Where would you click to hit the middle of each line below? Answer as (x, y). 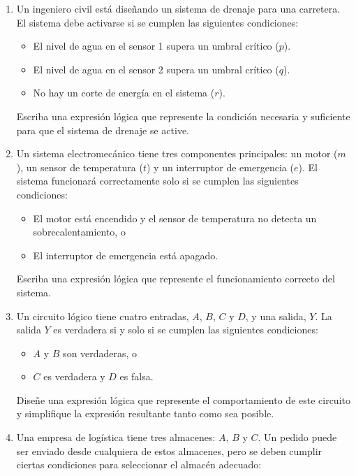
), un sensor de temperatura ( (80, 167)
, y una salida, (276, 316)
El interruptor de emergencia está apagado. (126, 255)
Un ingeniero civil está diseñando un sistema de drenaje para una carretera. (178, 8)
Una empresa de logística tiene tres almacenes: (116, 437)
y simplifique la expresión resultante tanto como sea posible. (145, 413)
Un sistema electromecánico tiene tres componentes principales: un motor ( (177, 153)
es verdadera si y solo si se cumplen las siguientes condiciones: (186, 330)
